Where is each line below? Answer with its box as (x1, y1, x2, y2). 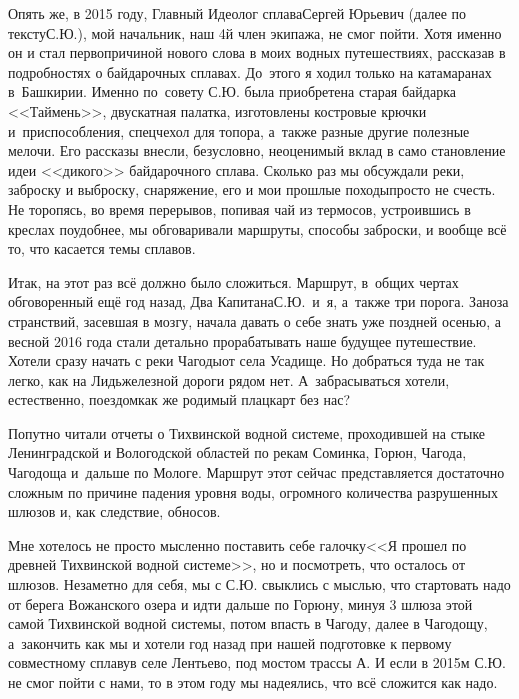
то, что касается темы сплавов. (8, 238, 196, 259)
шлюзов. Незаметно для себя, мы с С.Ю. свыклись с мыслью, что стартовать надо (8, 574, 511, 595)
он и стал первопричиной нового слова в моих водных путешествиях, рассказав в (8, 42, 506, 63)
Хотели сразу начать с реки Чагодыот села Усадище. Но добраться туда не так (8, 350, 485, 371)
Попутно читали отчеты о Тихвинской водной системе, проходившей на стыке (8, 422, 486, 443)
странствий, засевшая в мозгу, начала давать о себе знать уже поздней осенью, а (8, 310, 501, 331)
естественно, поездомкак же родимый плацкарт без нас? (8, 389, 351, 410)
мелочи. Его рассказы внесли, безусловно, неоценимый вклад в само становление (8, 140, 506, 161)
